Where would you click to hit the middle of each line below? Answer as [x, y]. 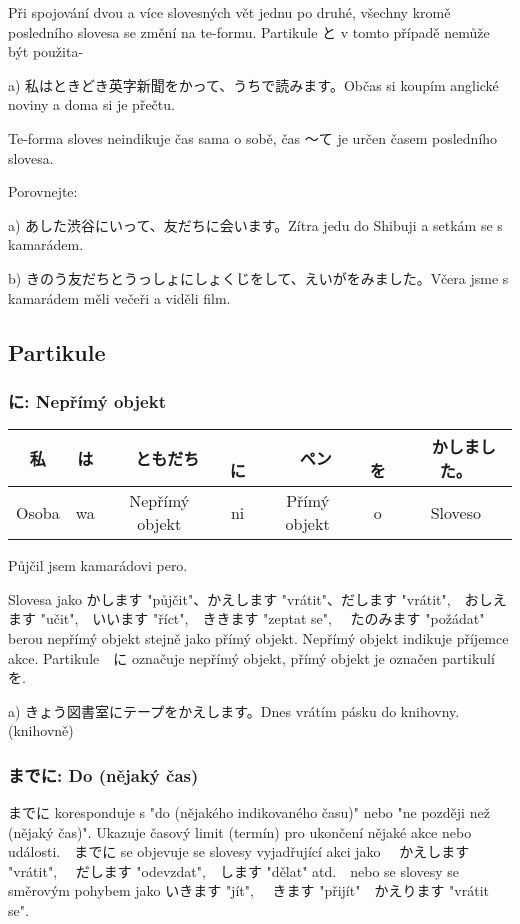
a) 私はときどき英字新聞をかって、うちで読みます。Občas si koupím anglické [253, 84]
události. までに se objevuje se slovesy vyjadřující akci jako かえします [239, 851]
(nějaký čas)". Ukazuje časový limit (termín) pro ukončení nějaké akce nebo [240, 831]
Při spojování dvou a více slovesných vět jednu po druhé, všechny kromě [229, 12]
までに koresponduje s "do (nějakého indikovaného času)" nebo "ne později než [249, 812]
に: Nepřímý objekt [87, 400]
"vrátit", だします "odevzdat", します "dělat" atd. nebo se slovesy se [233, 870]
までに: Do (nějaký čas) [103, 774]
